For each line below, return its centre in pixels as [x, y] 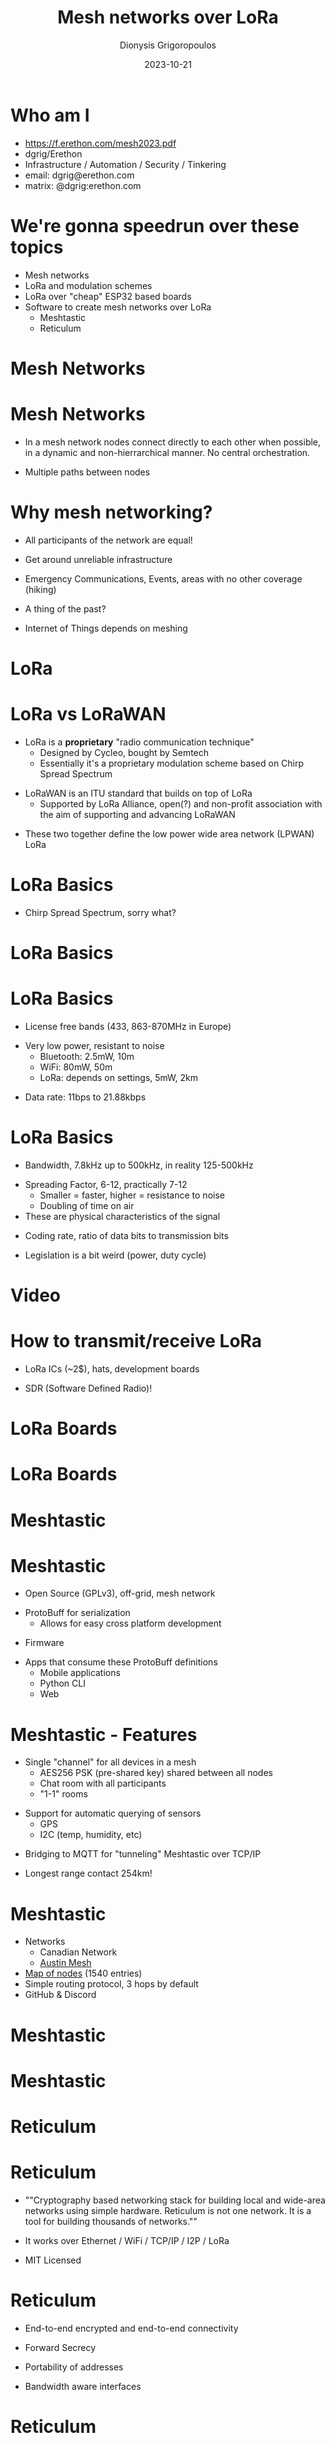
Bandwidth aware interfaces [83, 2386]
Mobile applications [80, 1673]
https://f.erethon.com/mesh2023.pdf [100, 143]
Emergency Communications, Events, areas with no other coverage [163, 578]
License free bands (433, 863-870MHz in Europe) [128, 1026]
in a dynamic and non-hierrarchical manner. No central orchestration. [167, 452]
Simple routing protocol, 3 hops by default [111, 1984]
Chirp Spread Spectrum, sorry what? [100, 912]
